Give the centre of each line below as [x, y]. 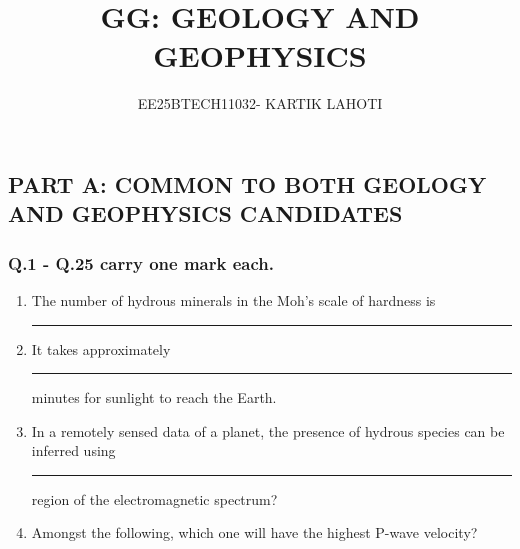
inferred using [73, 450]
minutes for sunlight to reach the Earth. [154, 397]
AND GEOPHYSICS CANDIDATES [205, 213]
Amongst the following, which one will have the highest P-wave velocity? [254, 532]
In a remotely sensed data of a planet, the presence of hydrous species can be [268, 430]
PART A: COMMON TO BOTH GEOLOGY [247, 183]
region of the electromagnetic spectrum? [154, 498]
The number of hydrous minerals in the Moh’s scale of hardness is [233, 299]
